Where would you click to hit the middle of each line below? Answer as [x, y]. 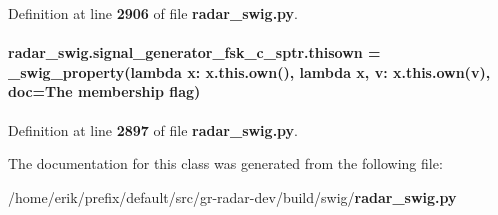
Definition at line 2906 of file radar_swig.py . [153, 13]
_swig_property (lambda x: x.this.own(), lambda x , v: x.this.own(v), [249, 71]
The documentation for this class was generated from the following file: [225, 163]
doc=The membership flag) [104, 91]
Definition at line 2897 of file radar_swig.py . [153, 129]
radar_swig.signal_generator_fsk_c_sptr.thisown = [194, 52]
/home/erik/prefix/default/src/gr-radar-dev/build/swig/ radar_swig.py [232, 196]
